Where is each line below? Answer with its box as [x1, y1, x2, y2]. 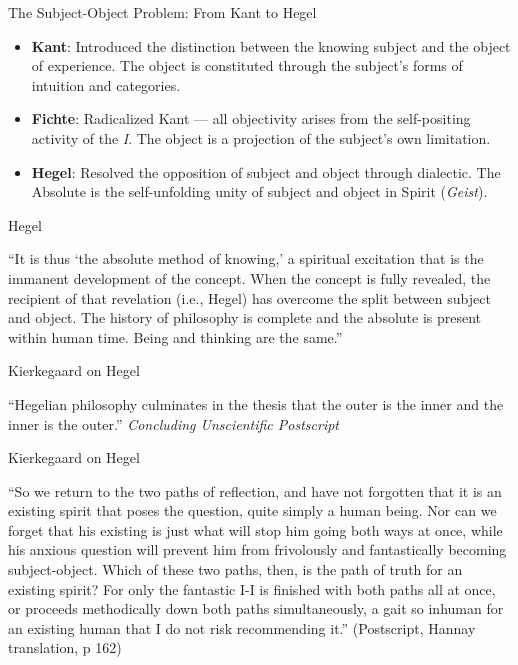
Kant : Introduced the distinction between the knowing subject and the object [31, 35, 511, 56]
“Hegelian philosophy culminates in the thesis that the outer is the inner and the [8, 393, 504, 414]
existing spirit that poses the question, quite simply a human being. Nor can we [8, 500, 497, 521]
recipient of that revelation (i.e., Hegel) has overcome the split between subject [8, 287, 491, 308]
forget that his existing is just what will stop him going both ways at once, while [8, 519, 503, 540]
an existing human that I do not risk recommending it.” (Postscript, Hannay [8, 617, 476, 638]
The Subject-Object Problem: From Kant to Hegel [8, 2, 317, 22]
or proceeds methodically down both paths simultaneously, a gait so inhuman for [8, 598, 504, 619]
